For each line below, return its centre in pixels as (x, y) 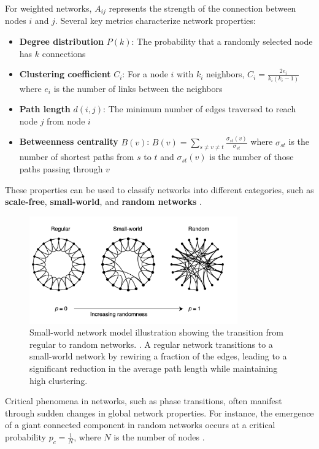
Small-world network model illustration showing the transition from (156, 332)
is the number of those (252, 157)
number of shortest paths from (77, 157)
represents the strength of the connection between (202, 8)
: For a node (145, 74)
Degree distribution (62, 41)
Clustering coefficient (65, 74)
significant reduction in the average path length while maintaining (154, 368)
